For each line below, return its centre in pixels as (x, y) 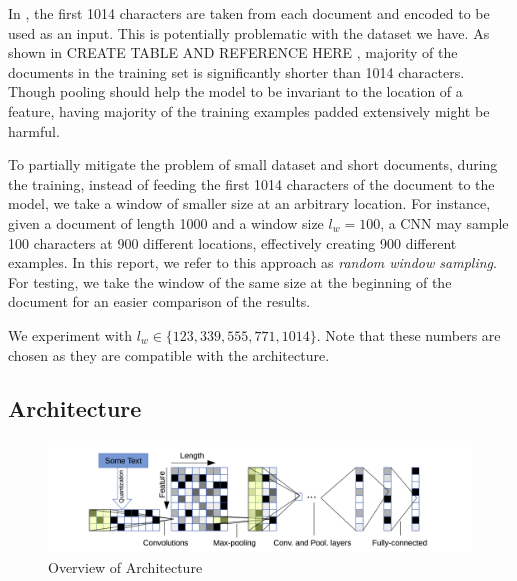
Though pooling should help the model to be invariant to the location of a (235, 91)
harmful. (34, 130)
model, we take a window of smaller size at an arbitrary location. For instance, (249, 203)
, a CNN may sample (444, 222)
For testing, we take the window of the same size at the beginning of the (230, 281)
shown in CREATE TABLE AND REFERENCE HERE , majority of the (233, 52)
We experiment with (70, 334)
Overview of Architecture (125, 566)
